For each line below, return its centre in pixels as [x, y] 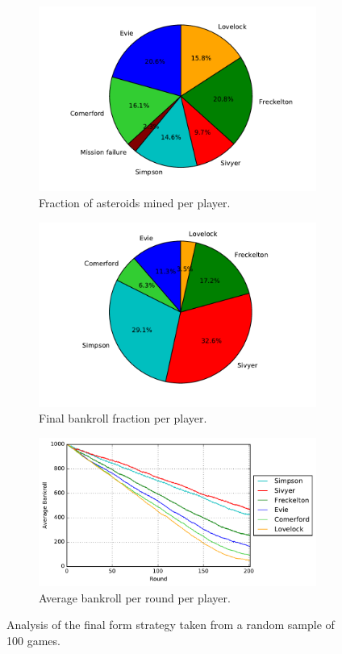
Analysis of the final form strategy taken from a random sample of [171, 625]
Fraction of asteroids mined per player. [135, 202]
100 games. [33, 640]
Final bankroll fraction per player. [123, 418]
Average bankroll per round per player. [135, 597]
